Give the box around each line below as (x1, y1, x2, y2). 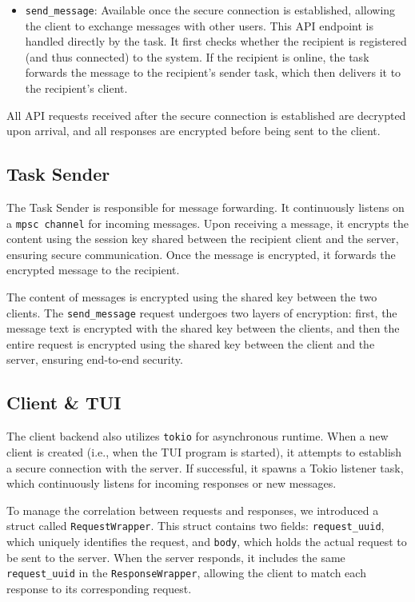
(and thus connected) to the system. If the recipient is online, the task (25, 48, 369, 65)
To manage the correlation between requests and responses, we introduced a (6, 501, 379, 518)
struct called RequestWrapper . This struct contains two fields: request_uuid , (6, 517, 385, 534)
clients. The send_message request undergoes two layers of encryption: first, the (6, 304, 397, 321)
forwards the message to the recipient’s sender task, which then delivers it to (25, 64, 401, 81)
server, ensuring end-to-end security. (6, 351, 183, 368)
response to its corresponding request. (6, 580, 192, 596)
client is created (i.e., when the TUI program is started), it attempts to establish (6, 443, 402, 460)
